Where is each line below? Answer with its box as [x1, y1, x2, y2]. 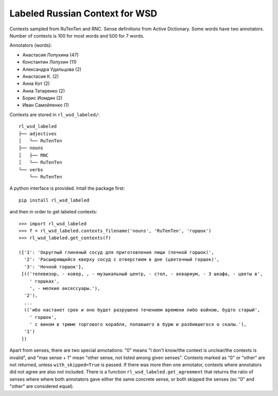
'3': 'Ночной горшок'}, [24, 264, 84, 269]
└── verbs [19, 167, 43, 172]
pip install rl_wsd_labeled [19, 197, 90, 203]
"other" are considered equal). [9, 383, 74, 389]
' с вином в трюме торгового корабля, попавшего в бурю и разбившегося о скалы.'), [29, 321, 247, 327]
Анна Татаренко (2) [22, 87, 65, 94]
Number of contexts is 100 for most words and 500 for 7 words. [9, 32, 145, 39]
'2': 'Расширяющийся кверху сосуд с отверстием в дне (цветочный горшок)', [24, 257, 220, 262]
